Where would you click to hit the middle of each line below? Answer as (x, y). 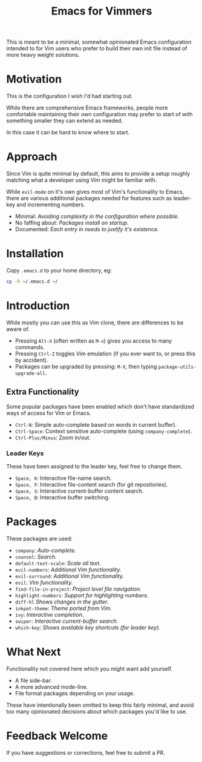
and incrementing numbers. (51, 205)
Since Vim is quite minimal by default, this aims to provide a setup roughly (98, 174)
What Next (34, 652)
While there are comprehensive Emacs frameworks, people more (87, 108)
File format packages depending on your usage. (75, 693)
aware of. (18, 329)
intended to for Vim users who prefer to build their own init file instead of (97, 48)
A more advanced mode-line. (51, 687)
